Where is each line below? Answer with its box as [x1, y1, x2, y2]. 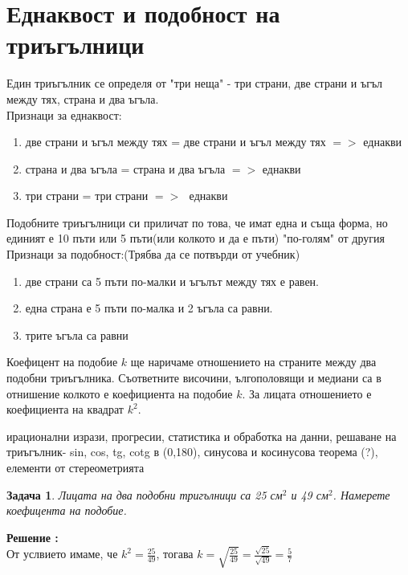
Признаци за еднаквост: [6, 106, 122, 123]
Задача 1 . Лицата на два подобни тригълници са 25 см [6, 486, 283, 503]
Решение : [6, 528, 59, 545]
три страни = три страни [25, 187, 149, 204]
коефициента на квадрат [6, 401, 124, 418]
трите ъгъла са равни [25, 326, 129, 343]
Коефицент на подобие [6, 353, 118, 370]
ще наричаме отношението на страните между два [130, 353, 377, 370]
